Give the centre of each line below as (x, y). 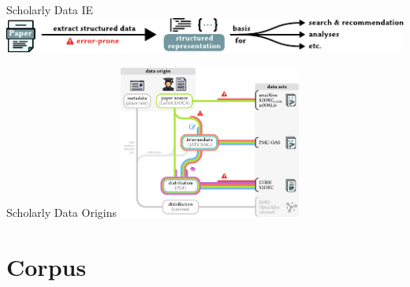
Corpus (47, 266)
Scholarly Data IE (50, 9)
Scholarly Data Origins (61, 212)
